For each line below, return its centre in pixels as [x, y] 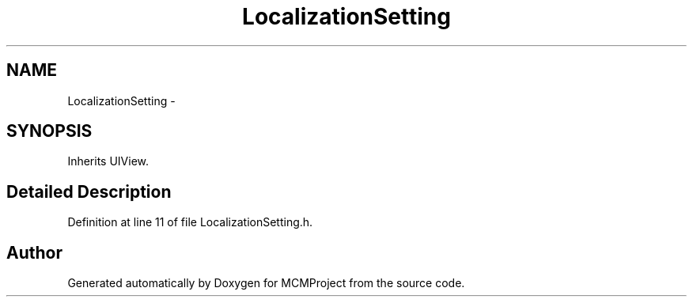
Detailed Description [89, 191]
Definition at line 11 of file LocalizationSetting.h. [190, 222]
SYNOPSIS [49, 131]
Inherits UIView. [108, 161]
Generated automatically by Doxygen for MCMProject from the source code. [266, 283]
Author [34, 252]
